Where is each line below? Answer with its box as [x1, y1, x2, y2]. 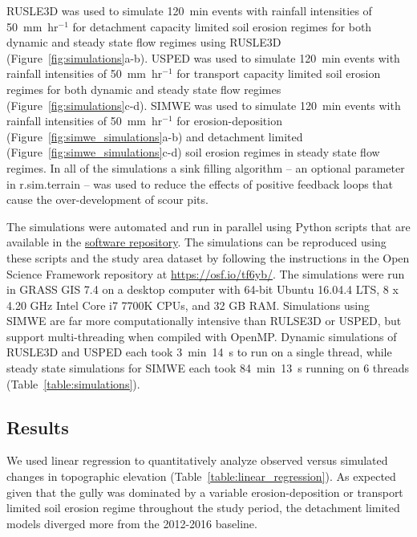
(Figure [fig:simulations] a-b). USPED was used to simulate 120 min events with [6, 49, 400, 66]
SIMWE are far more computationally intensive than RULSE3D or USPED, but [6, 312, 402, 329]
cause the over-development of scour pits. [6, 191, 208, 208]
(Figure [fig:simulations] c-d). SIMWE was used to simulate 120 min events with [6, 96, 401, 113]
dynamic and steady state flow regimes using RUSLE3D [6, 34, 281, 51]
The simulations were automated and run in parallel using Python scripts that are [6, 218, 411, 234]
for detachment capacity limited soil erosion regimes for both [72, 18, 372, 35]
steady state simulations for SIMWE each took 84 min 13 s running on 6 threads [6, 360, 410, 376]
